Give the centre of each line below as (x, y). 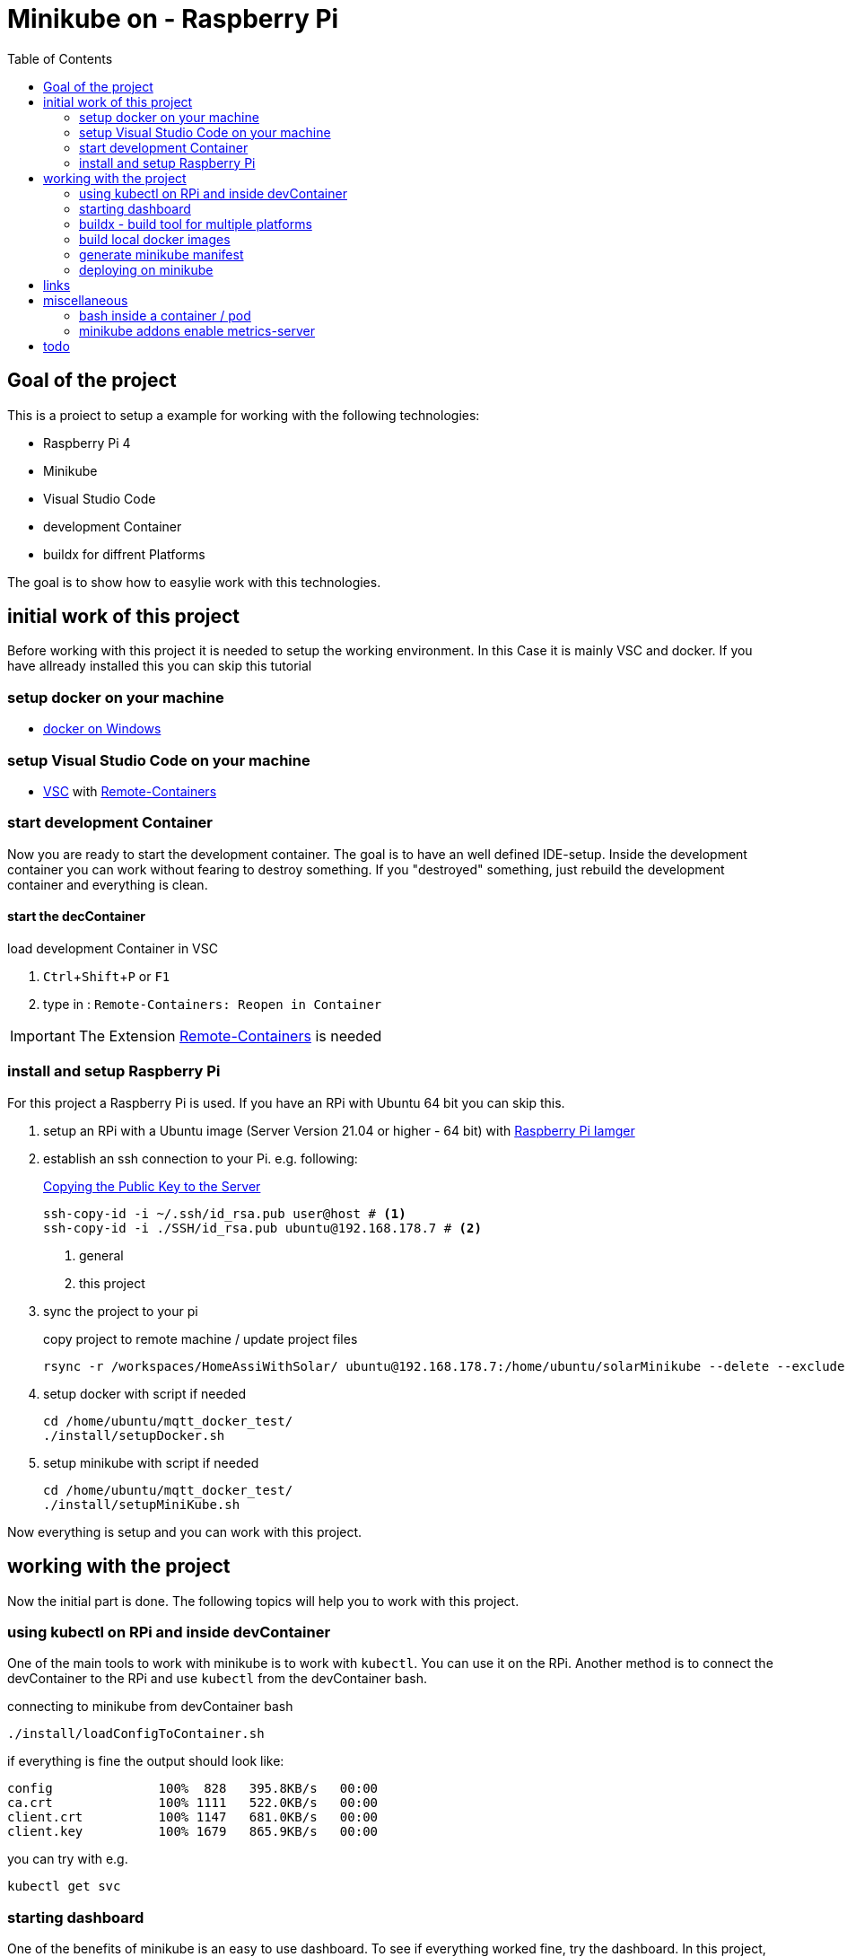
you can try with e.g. (68, 1859)
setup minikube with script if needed (151, 1462)
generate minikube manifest (162, 254)
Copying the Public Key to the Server (152, 1186)
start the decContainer (77, 917)
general (101, 1255)
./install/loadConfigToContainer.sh (136, 1734)
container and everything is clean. (108, 884)
